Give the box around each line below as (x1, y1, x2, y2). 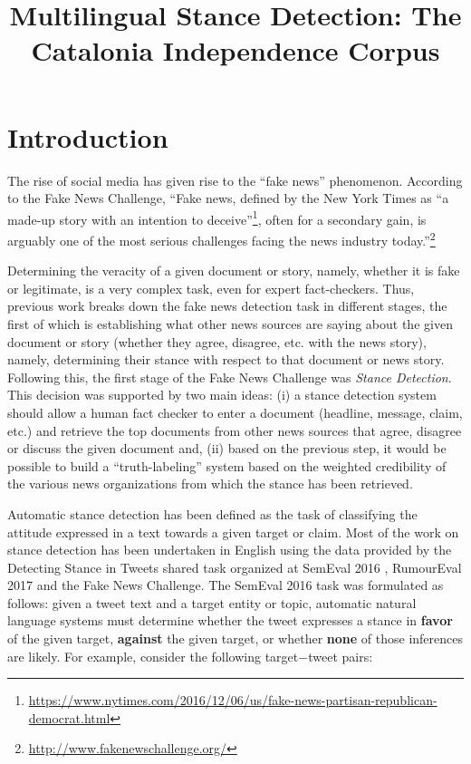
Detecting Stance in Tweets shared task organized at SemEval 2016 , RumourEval (7, 557, 462, 576)
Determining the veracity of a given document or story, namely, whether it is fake (7, 261, 460, 280)
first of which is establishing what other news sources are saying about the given (7, 314, 453, 333)
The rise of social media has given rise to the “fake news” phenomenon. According (7, 170, 463, 189)
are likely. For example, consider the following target (7, 646, 299, 665)
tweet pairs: (308, 646, 373, 665)
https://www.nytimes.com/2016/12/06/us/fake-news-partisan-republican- (28, 691, 437, 710)
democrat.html (28, 708, 111, 727)
